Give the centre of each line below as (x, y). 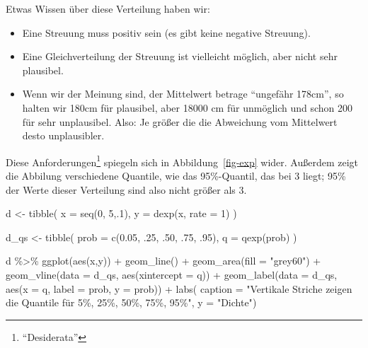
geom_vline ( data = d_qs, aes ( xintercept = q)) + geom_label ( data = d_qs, (172, 274)
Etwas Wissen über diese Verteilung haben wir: (108, 8)
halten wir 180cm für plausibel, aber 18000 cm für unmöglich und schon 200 (188, 107)
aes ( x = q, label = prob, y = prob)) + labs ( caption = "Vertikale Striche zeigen (179, 288)
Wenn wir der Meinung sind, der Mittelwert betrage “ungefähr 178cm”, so (183, 94)
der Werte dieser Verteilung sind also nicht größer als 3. (126, 189)
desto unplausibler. (63, 135)
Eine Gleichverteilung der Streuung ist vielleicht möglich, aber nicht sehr (180, 56)
